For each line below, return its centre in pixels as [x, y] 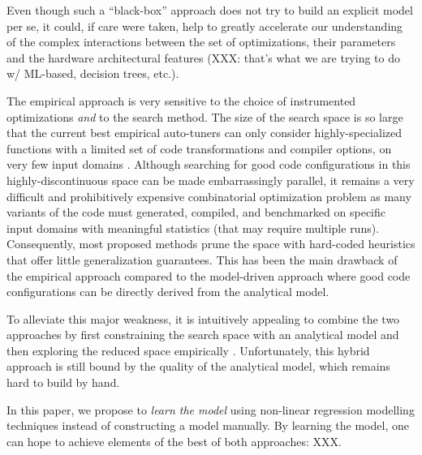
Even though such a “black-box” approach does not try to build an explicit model [210, 10]
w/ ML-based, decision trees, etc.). [93, 73]
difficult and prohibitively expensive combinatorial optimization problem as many [209, 196]
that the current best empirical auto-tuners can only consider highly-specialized [205, 133]
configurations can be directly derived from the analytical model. [168, 292]
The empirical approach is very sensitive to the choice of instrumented [181, 100]
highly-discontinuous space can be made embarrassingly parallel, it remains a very [211, 180]
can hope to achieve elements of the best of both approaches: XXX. [174, 441]
